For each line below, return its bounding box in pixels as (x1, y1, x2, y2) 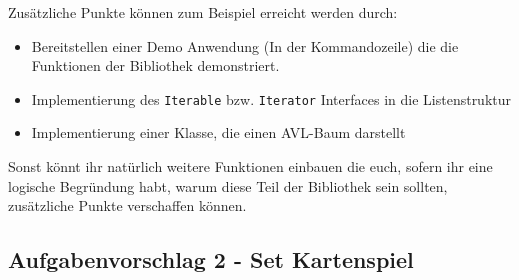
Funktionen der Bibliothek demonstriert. (31, 55, 280, 76)
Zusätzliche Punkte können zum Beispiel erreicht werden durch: (8, 2, 398, 22)
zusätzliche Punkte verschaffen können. (8, 195, 247, 216)
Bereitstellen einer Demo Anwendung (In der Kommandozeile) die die (31, 35, 459, 56)
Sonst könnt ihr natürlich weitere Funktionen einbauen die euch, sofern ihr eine (8, 156, 493, 177)
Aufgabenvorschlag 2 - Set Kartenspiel (8, 244, 414, 275)
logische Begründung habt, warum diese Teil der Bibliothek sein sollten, (8, 175, 448, 196)
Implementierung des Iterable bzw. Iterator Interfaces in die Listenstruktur (31, 88, 512, 109)
